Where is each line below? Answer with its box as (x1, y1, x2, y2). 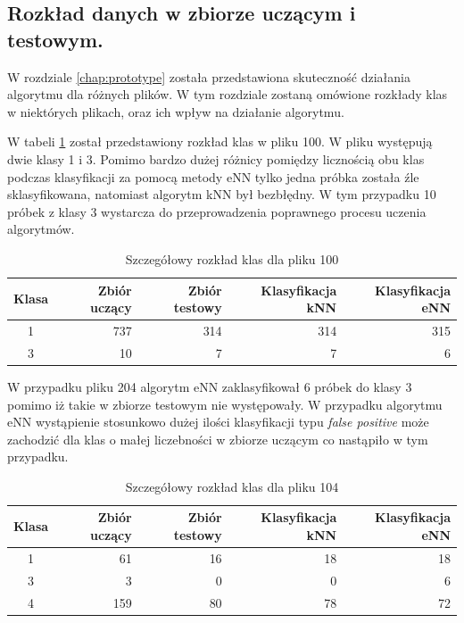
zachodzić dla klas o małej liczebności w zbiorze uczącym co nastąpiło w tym (7, 429, 428, 448)
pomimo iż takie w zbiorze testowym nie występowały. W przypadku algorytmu (7, 395, 443, 413)
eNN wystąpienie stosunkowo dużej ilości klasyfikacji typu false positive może (7, 412, 429, 431)
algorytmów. (7, 220, 75, 238)
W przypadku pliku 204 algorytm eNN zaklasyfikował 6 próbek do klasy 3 (7, 377, 412, 395)
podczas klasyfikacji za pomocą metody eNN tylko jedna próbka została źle (7, 167, 419, 186)
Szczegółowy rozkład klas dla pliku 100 (125, 249, 339, 268)
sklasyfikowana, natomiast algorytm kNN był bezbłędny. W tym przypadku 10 (7, 185, 436, 204)
